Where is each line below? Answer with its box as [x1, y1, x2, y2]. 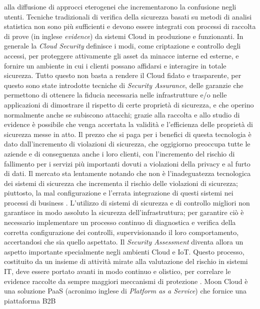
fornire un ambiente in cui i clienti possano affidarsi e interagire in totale [4, 60, 226, 70]
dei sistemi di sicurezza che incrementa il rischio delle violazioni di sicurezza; [4, 177, 238, 188]
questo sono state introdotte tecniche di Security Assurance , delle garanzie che [4, 79, 243, 90]
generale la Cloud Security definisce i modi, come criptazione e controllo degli [4, 40, 241, 51]
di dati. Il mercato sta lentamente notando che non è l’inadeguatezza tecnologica [4, 168, 251, 178]
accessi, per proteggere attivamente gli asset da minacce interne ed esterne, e [4, 50, 239, 60]
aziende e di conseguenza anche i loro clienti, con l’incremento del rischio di [4, 148, 235, 158]
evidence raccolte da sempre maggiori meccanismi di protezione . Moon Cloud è [4, 275, 248, 286]
